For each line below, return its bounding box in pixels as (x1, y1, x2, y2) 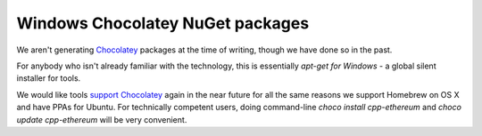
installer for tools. (16, 73, 81, 84)
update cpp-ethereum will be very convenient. (16, 114, 187, 124)
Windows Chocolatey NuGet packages (16, 13, 310, 33)
